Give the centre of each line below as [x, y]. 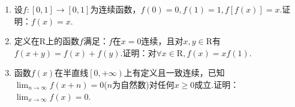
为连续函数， [115, 9]
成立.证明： [217, 84]
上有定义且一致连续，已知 [174, 73]
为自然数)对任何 [143, 84]
